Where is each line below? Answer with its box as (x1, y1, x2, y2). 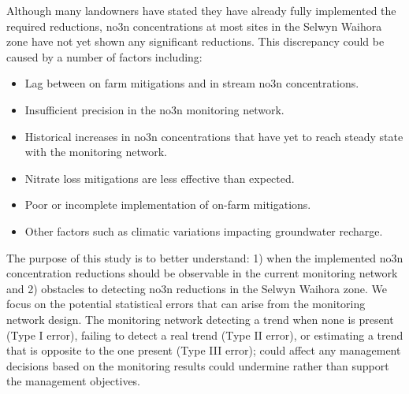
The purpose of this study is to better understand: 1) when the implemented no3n (6, 249, 403, 266)
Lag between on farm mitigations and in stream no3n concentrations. (24, 75, 359, 91)
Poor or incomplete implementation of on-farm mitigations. (24, 196, 311, 213)
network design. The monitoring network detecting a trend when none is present (6, 310, 394, 327)
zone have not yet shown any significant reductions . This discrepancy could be (6, 33, 385, 50)
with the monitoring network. (24, 143, 167, 160)
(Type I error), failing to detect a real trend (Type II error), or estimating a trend (6, 326, 403, 343)
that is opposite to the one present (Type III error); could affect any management (6, 342, 401, 359)
